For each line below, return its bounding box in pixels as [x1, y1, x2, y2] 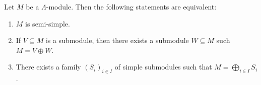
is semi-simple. [25, 18, 70, 28]
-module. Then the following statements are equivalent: [46, 1, 217, 11]
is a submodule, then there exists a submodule [45, 35, 189, 45]
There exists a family [16, 61, 81, 72]
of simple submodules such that [114, 61, 212, 72]
